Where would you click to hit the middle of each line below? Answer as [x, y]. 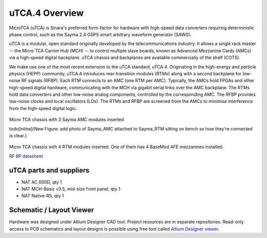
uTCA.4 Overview [46, 13]
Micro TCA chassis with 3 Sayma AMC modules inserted [67, 119]
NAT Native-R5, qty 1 [43, 196]
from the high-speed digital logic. [43, 108]
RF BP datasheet [26, 156]
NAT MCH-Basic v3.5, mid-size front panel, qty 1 [71, 189]
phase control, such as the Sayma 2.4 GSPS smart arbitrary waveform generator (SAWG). [100, 34]
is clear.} [18, 136]
